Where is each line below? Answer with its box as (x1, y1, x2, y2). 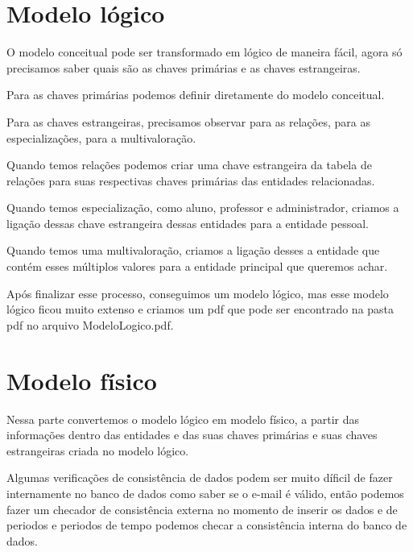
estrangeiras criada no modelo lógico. (6, 442, 189, 459)
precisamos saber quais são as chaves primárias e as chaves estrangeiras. (6, 59, 361, 76)
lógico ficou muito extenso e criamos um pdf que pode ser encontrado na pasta (6, 301, 394, 318)
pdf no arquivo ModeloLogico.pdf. (6, 316, 174, 333)
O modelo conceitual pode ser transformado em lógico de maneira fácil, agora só (6, 44, 403, 60)
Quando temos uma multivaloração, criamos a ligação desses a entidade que (6, 242, 380, 259)
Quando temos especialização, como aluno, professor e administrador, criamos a (6, 199, 399, 216)
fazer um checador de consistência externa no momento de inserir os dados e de (6, 500, 398, 517)
